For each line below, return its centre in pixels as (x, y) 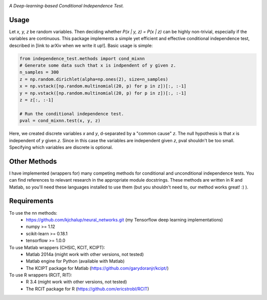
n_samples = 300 (39, 72)
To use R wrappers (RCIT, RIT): (41, 275)
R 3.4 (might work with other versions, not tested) (76, 282)
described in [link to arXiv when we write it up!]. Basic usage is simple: (81, 45)
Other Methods (33, 161)
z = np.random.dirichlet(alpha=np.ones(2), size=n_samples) (94, 79)
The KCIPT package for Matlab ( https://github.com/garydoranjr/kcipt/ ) (97, 268)
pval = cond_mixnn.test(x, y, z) (60, 121)
